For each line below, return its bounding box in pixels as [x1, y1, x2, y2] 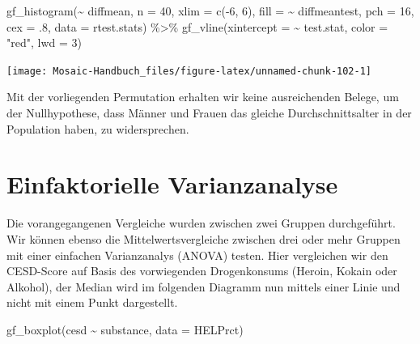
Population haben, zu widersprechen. [6, 120, 189, 137]
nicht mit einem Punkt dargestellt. [6, 294, 178, 311]
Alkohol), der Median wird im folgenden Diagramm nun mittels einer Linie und [6, 278, 401, 295]
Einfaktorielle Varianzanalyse [6, 168, 338, 201]
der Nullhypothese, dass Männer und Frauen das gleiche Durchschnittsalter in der [6, 104, 412, 121]
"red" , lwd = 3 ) [6, 34, 82, 51]
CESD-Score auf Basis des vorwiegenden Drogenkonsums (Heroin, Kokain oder [6, 262, 397, 279]
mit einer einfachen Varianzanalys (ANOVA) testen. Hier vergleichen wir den [6, 246, 388, 263]
